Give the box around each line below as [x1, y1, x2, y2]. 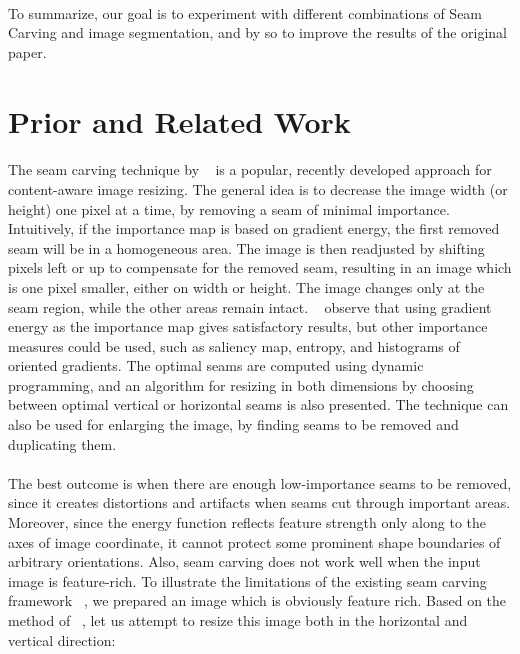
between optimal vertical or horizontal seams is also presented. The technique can [8, 394, 509, 415]
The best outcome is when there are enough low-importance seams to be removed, [8, 472, 512, 493]
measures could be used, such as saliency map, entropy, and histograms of [8, 335, 460, 356]
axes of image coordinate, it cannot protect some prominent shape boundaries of [8, 531, 501, 552]
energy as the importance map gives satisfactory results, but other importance [8, 316, 488, 337]
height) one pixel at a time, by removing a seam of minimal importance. [8, 198, 450, 219]
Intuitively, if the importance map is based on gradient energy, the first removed [8, 218, 500, 239]
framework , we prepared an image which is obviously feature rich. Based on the [8, 590, 507, 611]
